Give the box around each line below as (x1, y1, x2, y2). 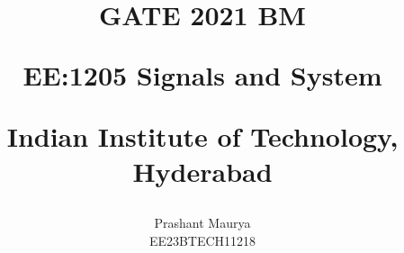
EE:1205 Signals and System (22, 57, 382, 94)
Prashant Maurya (154, 212, 251, 231)
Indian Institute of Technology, (6, 117, 399, 154)
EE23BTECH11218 (148, 230, 256, 249)
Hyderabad (132, 152, 273, 189)
